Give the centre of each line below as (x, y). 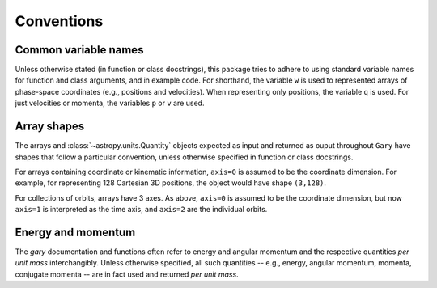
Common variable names (79, 50)
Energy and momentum (75, 232)
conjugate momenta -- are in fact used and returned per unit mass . (127, 274)
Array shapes (50, 127)
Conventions (59, 21)
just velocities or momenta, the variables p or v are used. (110, 103)
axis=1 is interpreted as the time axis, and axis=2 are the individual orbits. (141, 210)
